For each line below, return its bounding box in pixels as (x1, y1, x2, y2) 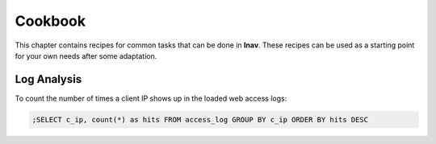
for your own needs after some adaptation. (15, 51, 157, 60)
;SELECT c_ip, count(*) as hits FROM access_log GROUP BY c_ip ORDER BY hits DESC (31, 115, 369, 124)
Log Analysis (15, 72, 82, 86)
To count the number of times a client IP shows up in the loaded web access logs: (15, 93, 287, 103)
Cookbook (15, 12, 86, 30)
